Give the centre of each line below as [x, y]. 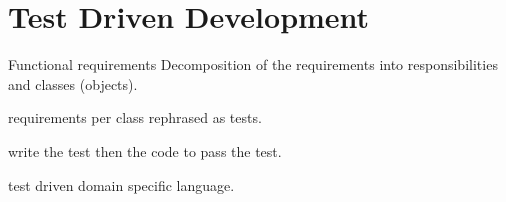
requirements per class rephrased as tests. [135, 117]
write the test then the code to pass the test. [145, 150]
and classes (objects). [73, 83]
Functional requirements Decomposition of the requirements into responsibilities [253, 64]
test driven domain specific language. [121, 184]
